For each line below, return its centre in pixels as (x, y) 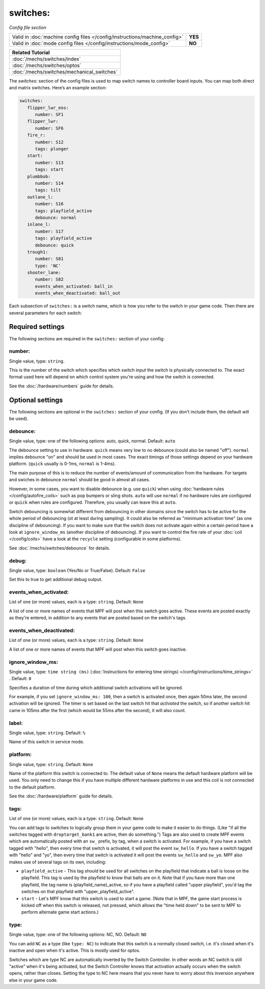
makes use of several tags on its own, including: (58, 862)
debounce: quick (54, 245)
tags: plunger (52, 149)
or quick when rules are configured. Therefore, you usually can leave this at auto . (93, 502)
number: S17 (49, 231)
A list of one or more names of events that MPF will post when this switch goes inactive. (98, 649)
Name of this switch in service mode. (47, 742)
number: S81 (49, 259)
